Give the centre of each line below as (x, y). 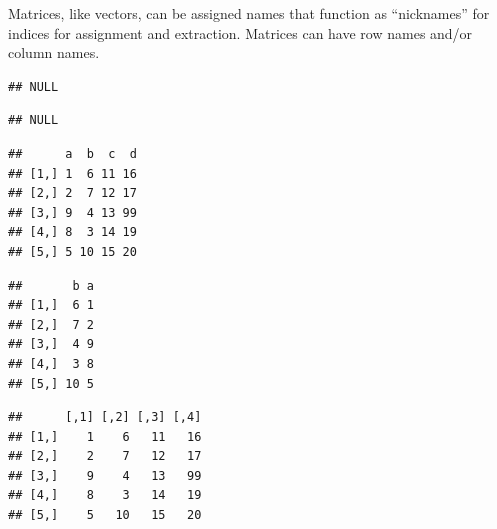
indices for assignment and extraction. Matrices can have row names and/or (240, 32)
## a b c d (72, 153)
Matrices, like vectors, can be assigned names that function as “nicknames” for (249, 13)
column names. (54, 52)
